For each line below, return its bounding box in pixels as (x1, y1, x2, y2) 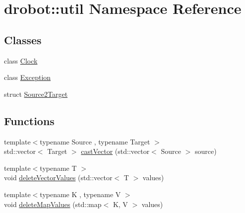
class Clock (4, 55, 38, 66)
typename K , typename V (40, 189, 121, 199)
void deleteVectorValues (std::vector (4, 172, 113, 183)
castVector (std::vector (81, 146, 150, 156)
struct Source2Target (4, 88, 68, 99)
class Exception (4, 72, 51, 82)
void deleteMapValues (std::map (4, 199, 102, 209)
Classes (4, 32, 42, 47)
